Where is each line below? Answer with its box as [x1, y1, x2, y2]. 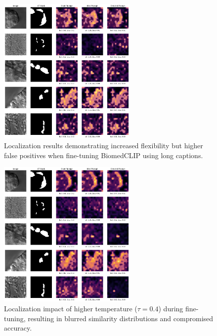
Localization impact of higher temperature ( [4, 303, 137, 313]
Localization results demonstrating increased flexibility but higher [4, 140, 203, 150]
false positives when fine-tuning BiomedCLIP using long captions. [4, 150, 203, 160]
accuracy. [4, 323, 32, 333]
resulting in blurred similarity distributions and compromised [28, 313, 214, 323]
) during [158, 303, 183, 313]
